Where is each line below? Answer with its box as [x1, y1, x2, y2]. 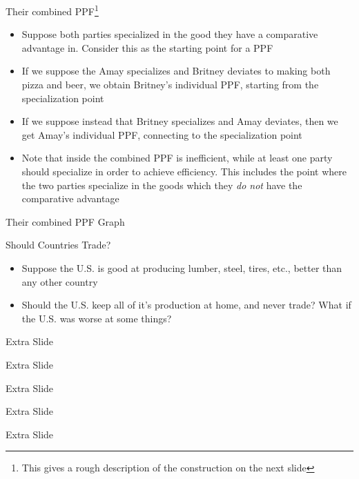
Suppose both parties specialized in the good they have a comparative [21, 27, 318, 41]
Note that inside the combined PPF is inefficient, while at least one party [21, 150, 333, 165]
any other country [21, 274, 98, 289]
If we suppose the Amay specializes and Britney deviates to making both [21, 63, 331, 78]
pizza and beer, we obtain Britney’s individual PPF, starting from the [21, 77, 319, 92]
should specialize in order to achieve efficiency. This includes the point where [21, 164, 347, 178]
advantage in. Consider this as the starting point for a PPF [21, 40, 273, 55]
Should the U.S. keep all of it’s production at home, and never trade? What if [21, 297, 351, 312]
